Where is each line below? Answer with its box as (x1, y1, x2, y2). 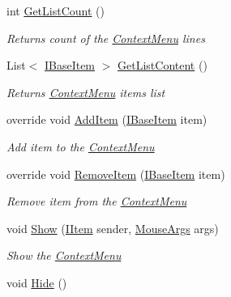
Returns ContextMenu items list (6, 83, 165, 100)
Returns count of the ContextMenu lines (6, 29, 205, 46)
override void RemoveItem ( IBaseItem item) (6, 165, 225, 182)
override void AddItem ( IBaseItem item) (6, 111, 207, 128)
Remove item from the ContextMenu (6, 193, 187, 210)
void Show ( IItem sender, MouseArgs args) (6, 219, 219, 236)
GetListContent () (118, 57, 207, 74)
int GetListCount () (6, 2, 105, 19)
